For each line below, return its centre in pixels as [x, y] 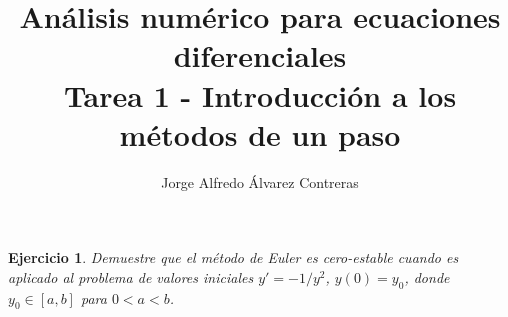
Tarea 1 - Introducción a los [260, 94]
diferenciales [260, 55]
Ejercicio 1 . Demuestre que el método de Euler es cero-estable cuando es [233, 257]
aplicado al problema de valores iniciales [131, 276]
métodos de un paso [260, 133]
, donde [427, 276]
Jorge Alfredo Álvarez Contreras [260, 181]
